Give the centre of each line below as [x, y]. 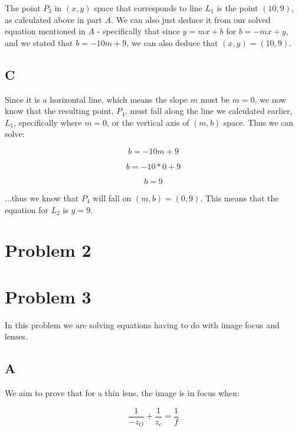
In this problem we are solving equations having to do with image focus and [142, 324]
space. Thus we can [258, 122]
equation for [27, 209]
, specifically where [48, 122]
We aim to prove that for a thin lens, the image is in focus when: [122, 393]
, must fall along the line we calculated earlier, [209, 111]
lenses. [17, 336]
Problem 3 [48, 296]
